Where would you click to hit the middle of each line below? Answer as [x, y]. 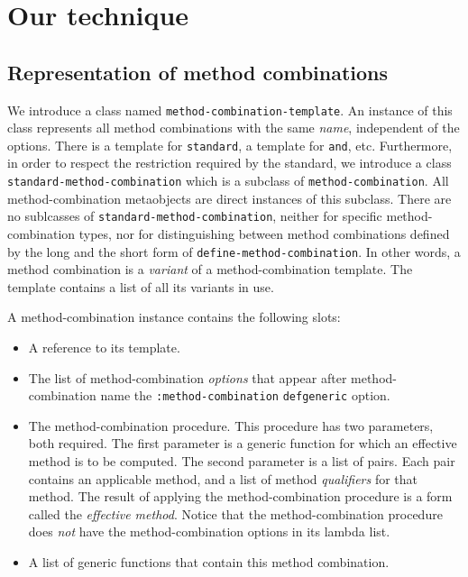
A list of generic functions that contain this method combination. [209, 562]
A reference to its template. [104, 348]
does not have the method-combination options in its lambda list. [209, 531]
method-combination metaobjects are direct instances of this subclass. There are [229, 198]
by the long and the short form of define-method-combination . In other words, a [234, 251]
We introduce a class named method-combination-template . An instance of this [230, 110]
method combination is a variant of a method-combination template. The [210, 269]
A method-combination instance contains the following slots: [174, 317]
